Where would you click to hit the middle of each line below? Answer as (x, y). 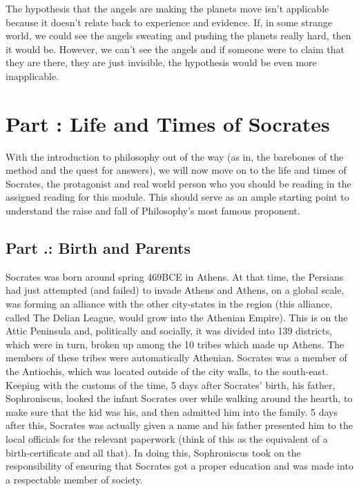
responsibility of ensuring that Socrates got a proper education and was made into (179, 466)
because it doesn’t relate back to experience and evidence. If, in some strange (169, 22)
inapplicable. (32, 76)
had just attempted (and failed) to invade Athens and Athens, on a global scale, (175, 290)
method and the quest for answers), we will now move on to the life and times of (176, 170)
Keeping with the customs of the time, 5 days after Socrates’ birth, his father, (171, 384)
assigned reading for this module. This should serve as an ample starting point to (177, 197)
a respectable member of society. (74, 479)
